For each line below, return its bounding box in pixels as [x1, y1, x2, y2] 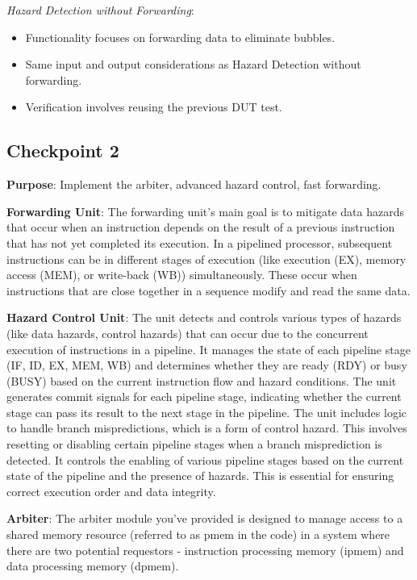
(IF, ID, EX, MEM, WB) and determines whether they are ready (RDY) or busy [6, 357, 407, 373]
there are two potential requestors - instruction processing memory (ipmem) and [6, 541, 404, 558]
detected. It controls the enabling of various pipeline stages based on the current [6, 451, 404, 468]
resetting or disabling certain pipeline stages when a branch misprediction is [6, 436, 382, 453]
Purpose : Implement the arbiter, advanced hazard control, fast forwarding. [6, 176, 382, 193]
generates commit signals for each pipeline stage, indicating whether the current [6, 388, 402, 405]
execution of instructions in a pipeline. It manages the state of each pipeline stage [6, 340, 411, 357]
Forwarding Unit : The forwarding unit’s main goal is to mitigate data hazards [6, 202, 404, 219]
